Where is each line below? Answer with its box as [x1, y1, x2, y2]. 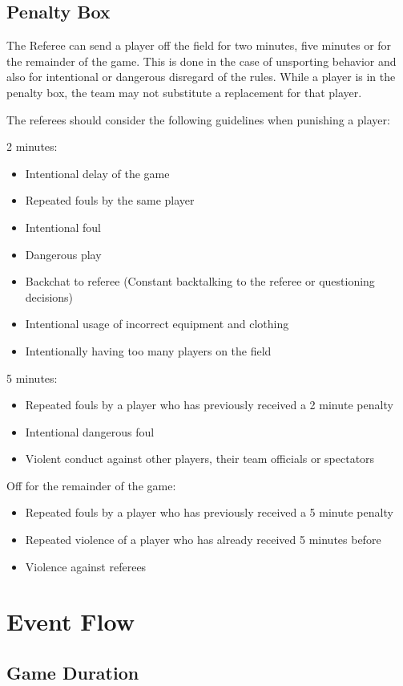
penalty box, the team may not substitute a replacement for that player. [6, 83, 362, 100]
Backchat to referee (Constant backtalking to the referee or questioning [25, 273, 375, 290]
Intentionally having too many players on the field [25, 342, 272, 359]
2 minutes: [6, 138, 58, 155]
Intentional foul [25, 218, 101, 235]
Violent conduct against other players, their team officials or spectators [25, 450, 375, 467]
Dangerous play [25, 246, 102, 262]
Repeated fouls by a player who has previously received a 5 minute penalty [25, 504, 393, 521]
